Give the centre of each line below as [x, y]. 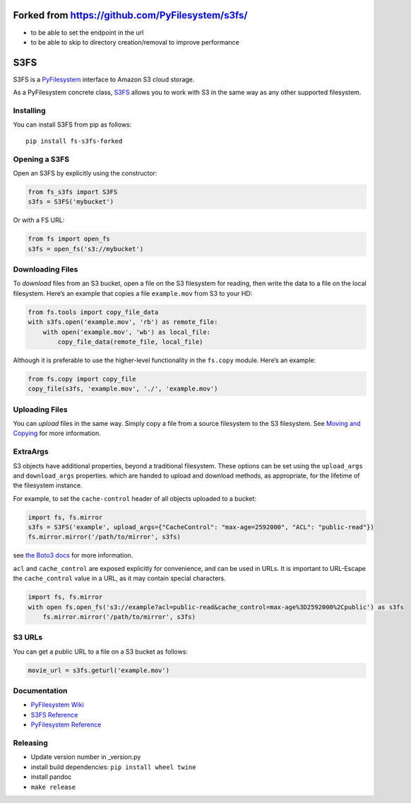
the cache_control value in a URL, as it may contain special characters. [119, 578]
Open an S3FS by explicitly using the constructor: [85, 173]
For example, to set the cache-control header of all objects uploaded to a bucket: [135, 498]
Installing [29, 110]
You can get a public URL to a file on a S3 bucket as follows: [101, 652]
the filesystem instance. [48, 485]
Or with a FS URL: [39, 220]
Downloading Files [46, 269]
